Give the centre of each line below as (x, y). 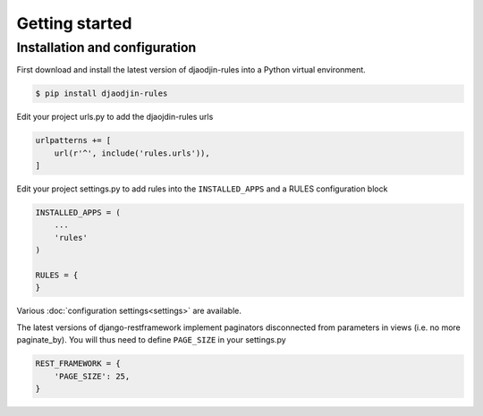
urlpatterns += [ (73, 140)
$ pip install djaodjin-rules (102, 93)
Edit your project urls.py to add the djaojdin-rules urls (115, 117)
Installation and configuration (106, 47)
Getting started (74, 23)
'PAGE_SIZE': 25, (92, 376)
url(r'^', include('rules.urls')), (132, 153)
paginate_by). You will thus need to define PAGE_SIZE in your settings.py (151, 340)
